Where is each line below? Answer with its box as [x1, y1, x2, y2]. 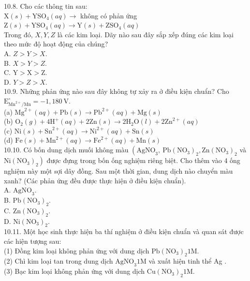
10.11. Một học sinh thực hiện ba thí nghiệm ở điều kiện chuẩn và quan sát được [4, 226, 244, 237]
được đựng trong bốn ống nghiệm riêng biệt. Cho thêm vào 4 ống [46, 155, 240, 165]
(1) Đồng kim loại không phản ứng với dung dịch [4, 245, 149, 255]
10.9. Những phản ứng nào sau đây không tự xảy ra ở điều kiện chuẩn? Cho [4, 86, 229, 96]
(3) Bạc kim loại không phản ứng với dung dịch [4, 266, 145, 276]
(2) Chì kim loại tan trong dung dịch [4, 256, 113, 266]
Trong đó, [4, 29, 33, 39]
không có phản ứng [80, 10, 137, 20]
